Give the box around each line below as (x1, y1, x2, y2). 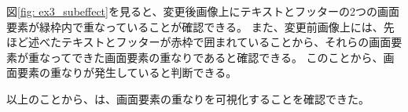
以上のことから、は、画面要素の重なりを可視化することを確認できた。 (6, 90, 369, 107)
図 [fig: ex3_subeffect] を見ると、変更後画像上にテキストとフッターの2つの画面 (6, 3, 399, 19)
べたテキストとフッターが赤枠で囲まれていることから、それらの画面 (39, 34, 391, 50)
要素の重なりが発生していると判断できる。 (17, 64, 237, 81)
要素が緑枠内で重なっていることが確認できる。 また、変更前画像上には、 (6, 18, 384, 34)
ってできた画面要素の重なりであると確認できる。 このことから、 (50, 49, 384, 65)
